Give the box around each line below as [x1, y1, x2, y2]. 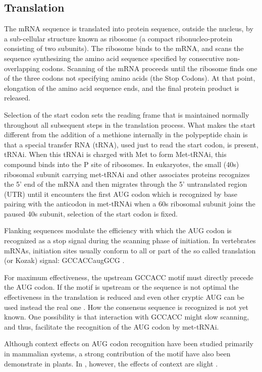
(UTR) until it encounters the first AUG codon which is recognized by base [4, 188, 237, 199]
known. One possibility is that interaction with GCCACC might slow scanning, [4, 311, 249, 322]
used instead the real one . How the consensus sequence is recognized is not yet [4, 301, 248, 312]
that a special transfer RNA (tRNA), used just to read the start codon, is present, [4, 139, 258, 149]
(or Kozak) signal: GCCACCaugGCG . [4, 255, 125, 265]
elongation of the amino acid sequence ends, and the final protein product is [4, 82, 239, 93]
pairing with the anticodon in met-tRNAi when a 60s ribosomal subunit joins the [4, 198, 255, 209]
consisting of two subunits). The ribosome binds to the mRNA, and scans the [4, 43, 244, 54]
